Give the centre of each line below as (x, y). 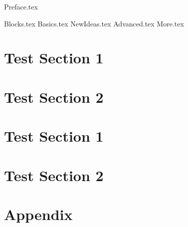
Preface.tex (21, 6)
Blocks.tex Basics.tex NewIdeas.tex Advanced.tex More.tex (94, 23)
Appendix (38, 214)
